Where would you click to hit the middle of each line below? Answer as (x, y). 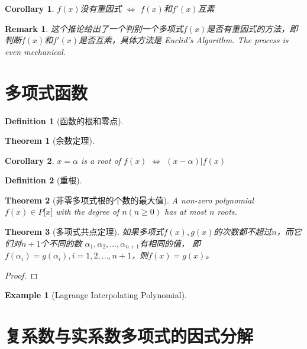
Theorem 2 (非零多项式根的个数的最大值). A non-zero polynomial (129, 200)
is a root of (101, 160)
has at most (185, 211)
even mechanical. (35, 51)
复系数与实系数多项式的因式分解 (129, 336)
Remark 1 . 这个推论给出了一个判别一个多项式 (94, 28)
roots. (227, 211)
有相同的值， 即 (170, 243)
